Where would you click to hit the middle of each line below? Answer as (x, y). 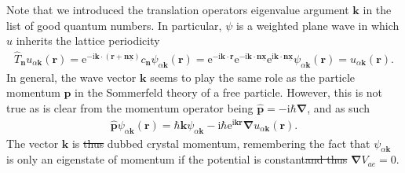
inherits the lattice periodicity (88, 40)
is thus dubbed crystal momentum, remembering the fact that (221, 143)
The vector (33, 143)
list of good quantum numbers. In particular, (114, 25)
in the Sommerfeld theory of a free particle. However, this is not (229, 92)
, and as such (339, 108)
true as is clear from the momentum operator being (130, 108)
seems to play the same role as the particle (253, 77)
